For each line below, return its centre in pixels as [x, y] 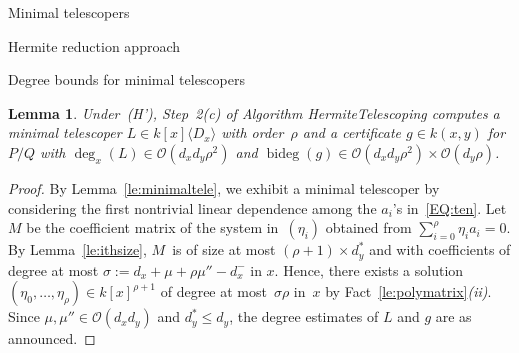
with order [252, 132]
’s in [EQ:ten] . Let [449, 207]
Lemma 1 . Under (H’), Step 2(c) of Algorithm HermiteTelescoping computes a [254, 112]
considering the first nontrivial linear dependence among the [192, 207]
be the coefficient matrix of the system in [152, 227]
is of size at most [224, 249]
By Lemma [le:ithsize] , [77, 249]
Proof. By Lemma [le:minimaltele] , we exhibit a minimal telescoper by [224, 187]
